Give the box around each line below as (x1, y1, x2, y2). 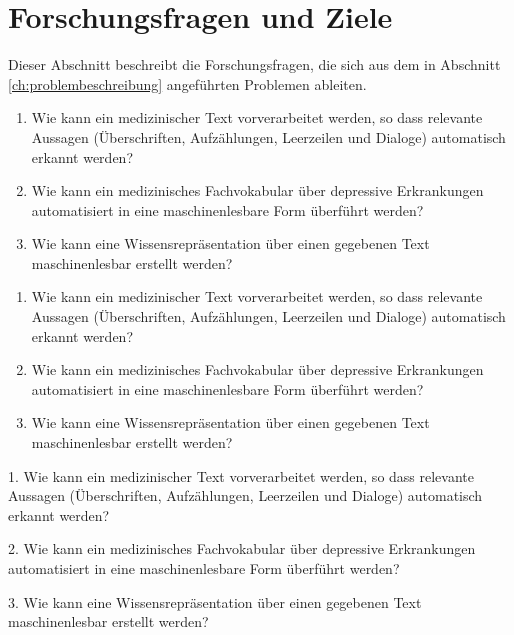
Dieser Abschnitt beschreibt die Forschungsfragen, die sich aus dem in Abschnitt (8, 54, 501, 75)
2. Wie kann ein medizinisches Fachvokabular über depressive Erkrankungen (8, 538, 476, 559)
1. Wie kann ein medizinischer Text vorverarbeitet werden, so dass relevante (8, 465, 475, 486)
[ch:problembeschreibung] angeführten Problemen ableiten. (8, 73, 367, 94)
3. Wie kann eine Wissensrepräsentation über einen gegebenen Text (8, 591, 422, 612)
